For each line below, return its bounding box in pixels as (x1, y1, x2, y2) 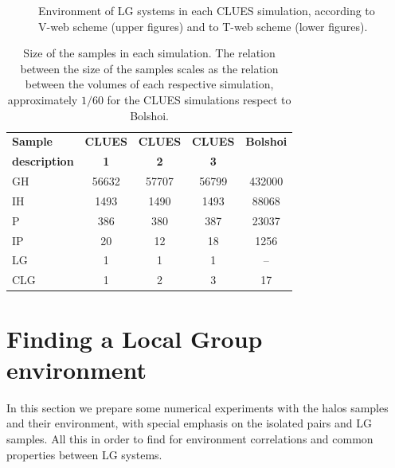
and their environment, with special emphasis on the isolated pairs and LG (6, 415, 372, 431)
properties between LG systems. (6, 446, 162, 462)
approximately (7, 91, 78, 107)
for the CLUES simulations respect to (107, 91, 291, 107)
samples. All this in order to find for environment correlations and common (6, 430, 373, 447)
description (12, 153, 74, 170)
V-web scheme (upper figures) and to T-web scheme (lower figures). (38, 18, 368, 34)
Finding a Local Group (6, 322, 263, 354)
